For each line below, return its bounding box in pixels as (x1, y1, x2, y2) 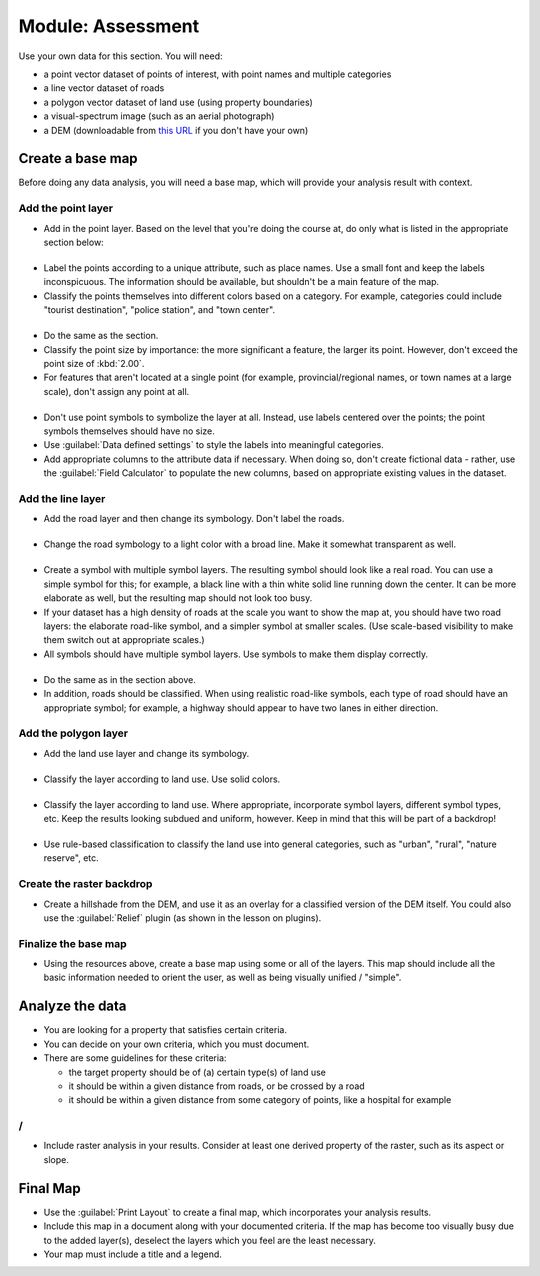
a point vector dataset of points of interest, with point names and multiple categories (43, 68, 392, 80)
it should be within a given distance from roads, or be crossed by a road (68, 1080, 365, 1092)
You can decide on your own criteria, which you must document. (43, 1038, 310, 1050)
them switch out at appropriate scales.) (43, 634, 205, 646)
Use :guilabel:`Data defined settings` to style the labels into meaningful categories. (43, 439, 384, 451)
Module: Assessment (18, 15, 200, 37)
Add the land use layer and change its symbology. (43, 747, 250, 759)
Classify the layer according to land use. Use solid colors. (43, 773, 281, 785)
